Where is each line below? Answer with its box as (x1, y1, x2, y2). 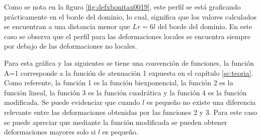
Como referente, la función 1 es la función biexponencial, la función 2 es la (4, 77, 233, 88)
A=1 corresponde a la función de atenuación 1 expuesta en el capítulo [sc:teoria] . (4, 67, 253, 78)
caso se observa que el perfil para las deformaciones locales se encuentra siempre (4, 31, 250, 41)
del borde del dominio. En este (157, 21, 252, 32)
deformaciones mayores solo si (4, 126, 96, 137)
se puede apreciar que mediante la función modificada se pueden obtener (4, 116, 227, 127)
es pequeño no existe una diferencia (146, 97, 256, 107)
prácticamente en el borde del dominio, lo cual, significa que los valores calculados (4, 11, 257, 22)
